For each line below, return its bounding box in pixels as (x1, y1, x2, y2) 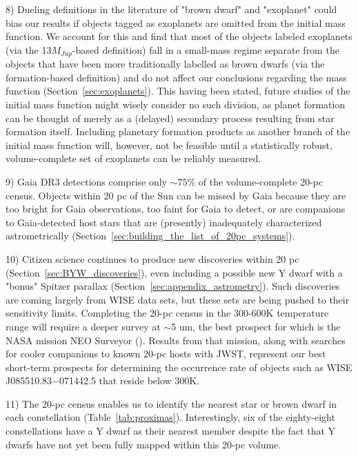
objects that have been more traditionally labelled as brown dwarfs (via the (6, 57, 325, 71)
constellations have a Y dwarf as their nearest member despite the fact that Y (6, 424, 336, 438)
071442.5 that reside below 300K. (59, 373, 200, 388)
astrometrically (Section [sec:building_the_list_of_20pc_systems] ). (6, 228, 295, 243)
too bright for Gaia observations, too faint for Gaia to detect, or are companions (6, 201, 346, 216)
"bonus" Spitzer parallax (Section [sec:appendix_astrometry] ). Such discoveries (6, 279, 340, 293)
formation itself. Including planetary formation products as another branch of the (6, 124, 350, 139)
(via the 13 (6, 42, 52, 57)
